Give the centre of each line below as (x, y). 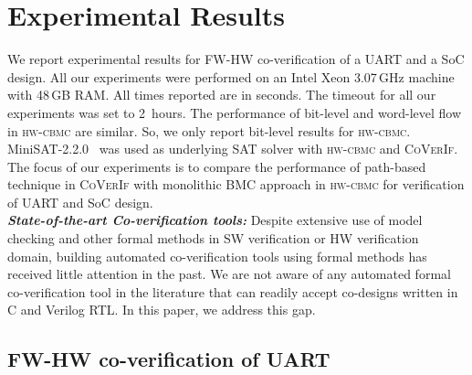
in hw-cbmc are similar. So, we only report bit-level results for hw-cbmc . (209, 130)
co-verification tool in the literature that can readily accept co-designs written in (233, 291)
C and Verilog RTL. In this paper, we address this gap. (162, 310)
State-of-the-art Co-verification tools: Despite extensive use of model (215, 220)
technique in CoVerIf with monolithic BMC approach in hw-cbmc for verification (236, 184)
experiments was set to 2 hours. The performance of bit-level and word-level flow (235, 112)
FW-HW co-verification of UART (169, 359)
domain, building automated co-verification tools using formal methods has (217, 256)
